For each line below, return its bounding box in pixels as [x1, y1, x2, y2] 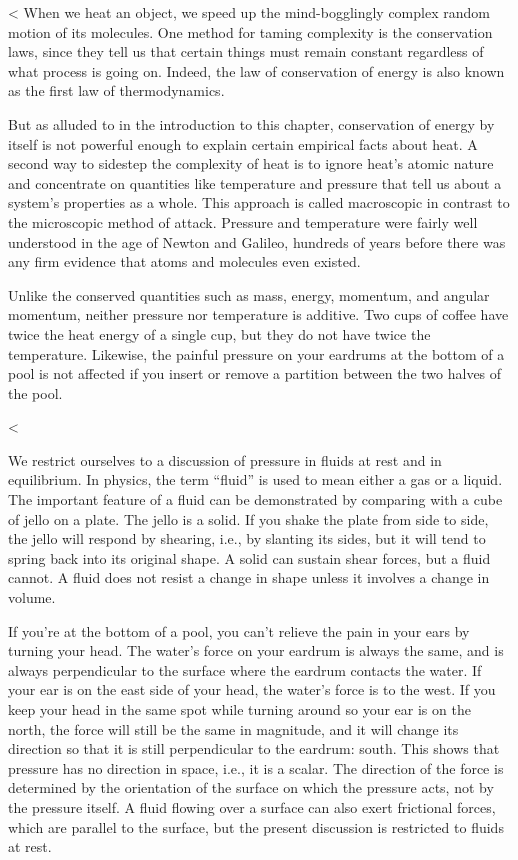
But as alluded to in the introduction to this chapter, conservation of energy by [8, 113, 495, 134]
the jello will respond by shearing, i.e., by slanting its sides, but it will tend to [8, 528, 486, 549]
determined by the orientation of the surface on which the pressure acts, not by [8, 777, 494, 798]
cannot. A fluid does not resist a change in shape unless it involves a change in [8, 567, 490, 588]
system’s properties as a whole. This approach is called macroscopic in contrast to [8, 192, 510, 213]
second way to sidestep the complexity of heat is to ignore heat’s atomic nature [8, 153, 494, 174]
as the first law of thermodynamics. [8, 80, 225, 101]
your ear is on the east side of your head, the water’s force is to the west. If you [8, 679, 496, 700]
